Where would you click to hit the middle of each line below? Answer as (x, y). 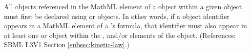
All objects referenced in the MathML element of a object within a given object (123, 6)
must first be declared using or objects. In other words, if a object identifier (117, 16)
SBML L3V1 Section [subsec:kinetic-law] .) (67, 44)
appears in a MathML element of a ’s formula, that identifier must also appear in (125, 26)
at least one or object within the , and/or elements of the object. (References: (120, 35)
